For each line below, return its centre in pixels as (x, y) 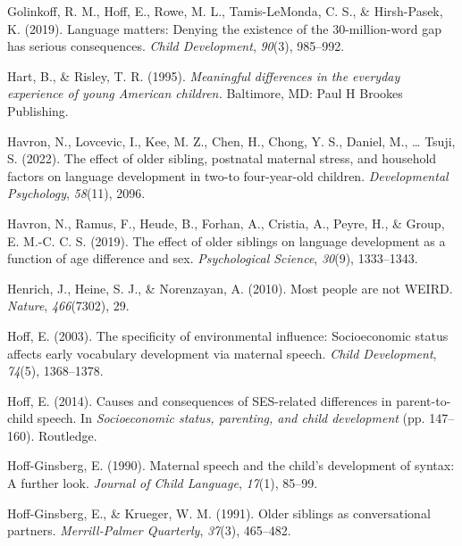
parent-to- (424, 400)
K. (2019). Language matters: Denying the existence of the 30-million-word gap (224, 28)
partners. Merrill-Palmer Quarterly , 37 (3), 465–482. (149, 530)
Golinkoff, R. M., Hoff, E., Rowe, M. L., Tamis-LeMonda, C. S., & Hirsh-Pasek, (225, 11)
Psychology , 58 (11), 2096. (76, 193)
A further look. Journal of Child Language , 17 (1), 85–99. (163, 483)
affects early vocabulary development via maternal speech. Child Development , (222, 353)
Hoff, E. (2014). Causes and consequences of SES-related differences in (200, 400)
